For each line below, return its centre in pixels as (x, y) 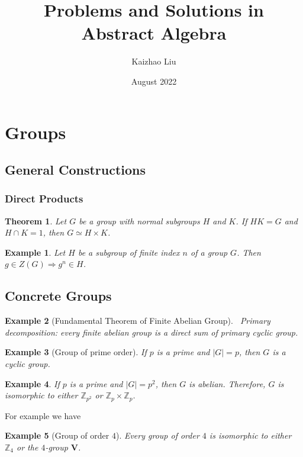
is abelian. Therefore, (227, 383)
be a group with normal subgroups (139, 221)
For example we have (43, 415)
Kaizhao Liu (154, 61)
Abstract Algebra (154, 33)
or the (28, 447)
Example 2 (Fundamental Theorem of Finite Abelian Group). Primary (138, 321)
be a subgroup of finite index (129, 252)
